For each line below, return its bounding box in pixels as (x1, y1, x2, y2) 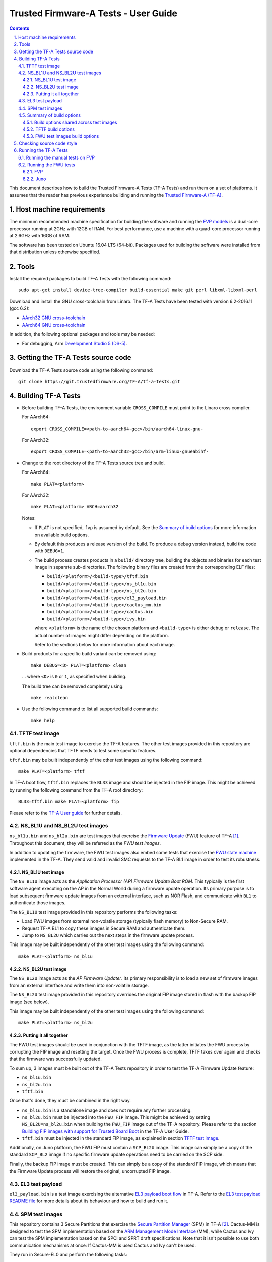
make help (31, 717, 55, 723)
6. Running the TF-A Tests (14, 147, 68, 153)
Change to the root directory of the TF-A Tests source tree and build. (22, 460, 165, 466)
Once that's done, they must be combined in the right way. (9, 1098, 131, 1104)
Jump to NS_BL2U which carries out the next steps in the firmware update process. (22, 932, 194, 938)
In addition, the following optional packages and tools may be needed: (9, 331, 155, 337)
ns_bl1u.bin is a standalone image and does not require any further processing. (22, 1107, 192, 1113)
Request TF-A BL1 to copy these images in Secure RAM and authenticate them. (22, 925, 186, 931)
